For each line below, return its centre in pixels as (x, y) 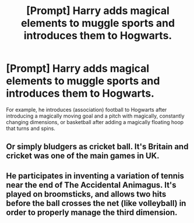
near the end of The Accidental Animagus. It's (91, 185)
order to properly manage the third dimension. (92, 212)
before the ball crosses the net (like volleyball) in (96, 203)
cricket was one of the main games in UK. (83, 156)
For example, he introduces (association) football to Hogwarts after (87, 109)
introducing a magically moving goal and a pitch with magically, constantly (95, 116)
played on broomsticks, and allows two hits (86, 194)
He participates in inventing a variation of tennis (95, 176)
